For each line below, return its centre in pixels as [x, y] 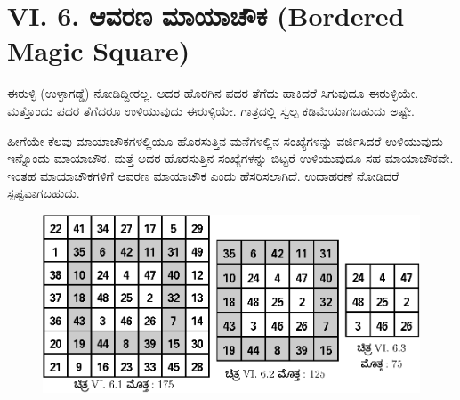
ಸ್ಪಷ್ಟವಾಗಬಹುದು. [44, 193]
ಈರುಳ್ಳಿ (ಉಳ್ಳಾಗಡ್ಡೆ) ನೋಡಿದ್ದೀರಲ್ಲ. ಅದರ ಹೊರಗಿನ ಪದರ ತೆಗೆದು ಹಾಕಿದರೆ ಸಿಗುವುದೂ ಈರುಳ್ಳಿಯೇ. [213, 93]
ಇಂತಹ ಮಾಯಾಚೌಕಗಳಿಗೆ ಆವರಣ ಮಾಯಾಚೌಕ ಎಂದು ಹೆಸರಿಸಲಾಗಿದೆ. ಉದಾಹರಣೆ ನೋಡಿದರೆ [203, 175]
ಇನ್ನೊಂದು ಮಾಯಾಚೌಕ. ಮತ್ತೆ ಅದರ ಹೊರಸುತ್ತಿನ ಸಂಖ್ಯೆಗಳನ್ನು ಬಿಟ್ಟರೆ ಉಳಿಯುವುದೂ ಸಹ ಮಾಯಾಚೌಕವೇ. [230, 158]
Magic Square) [99, 50]
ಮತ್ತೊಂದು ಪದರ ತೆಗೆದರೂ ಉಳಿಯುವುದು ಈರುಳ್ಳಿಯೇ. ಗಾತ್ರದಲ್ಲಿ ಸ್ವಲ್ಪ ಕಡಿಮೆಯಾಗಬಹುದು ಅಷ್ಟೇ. [211, 110]
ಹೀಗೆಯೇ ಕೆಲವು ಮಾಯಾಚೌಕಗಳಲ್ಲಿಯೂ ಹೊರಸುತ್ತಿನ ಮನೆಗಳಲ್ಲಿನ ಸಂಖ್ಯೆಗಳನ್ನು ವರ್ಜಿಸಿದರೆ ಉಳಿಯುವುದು [226, 140]
